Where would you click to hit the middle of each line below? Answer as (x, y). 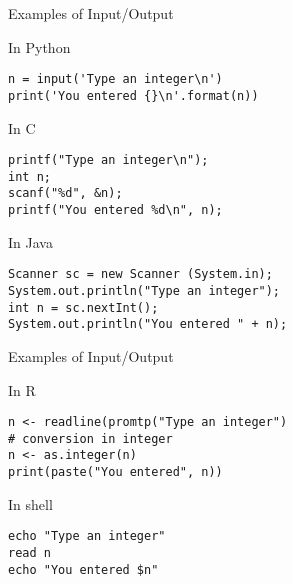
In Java (30, 241)
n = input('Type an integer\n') (115, 79)
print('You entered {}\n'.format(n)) (133, 95)
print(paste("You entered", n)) (115, 472)
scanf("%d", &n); (65, 193)
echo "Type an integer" (87, 536)
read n (29, 553)
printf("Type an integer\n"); (108, 160)
